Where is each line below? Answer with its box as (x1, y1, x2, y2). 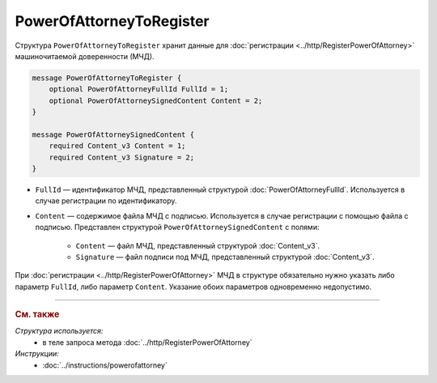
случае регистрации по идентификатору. (35, 196, 177, 206)
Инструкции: (15, 349, 60, 359)
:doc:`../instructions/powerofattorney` (42, 360, 168, 370)
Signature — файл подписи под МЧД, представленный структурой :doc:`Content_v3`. (75, 252, 375, 262)
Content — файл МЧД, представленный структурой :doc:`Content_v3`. (75, 240, 320, 250)
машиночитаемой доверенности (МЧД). (15, 51, 155, 61)
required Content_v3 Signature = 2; (49, 152, 194, 162)
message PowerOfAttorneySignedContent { (32, 130, 194, 139)
